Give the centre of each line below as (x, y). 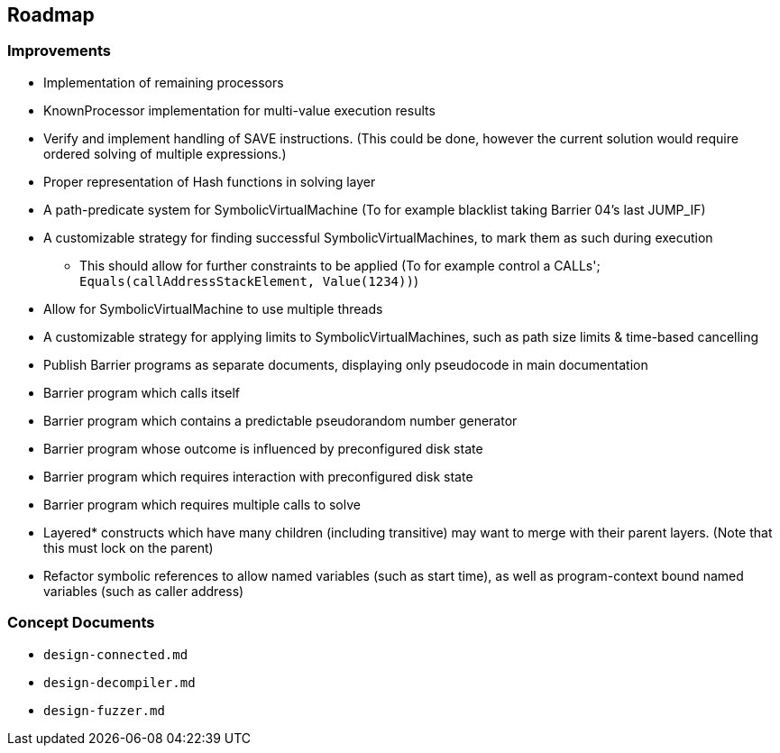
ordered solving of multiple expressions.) (165, 153)
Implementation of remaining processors (164, 82)
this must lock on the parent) (128, 547)
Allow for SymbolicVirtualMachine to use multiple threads (213, 308)
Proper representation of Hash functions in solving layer (210, 181)
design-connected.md (116, 654)
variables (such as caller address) (144, 591)
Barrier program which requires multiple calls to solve (202, 504)
